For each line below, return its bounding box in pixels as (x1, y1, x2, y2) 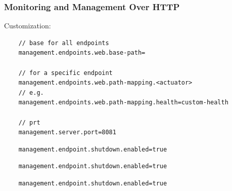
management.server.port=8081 (18, 129, 116, 136)
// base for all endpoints (18, 39, 109, 47)
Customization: (4, 20, 51, 31)
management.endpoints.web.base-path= (18, 49, 146, 57)
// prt (18, 119, 40, 126)
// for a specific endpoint (18, 69, 113, 77)
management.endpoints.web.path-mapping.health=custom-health (18, 99, 228, 106)
